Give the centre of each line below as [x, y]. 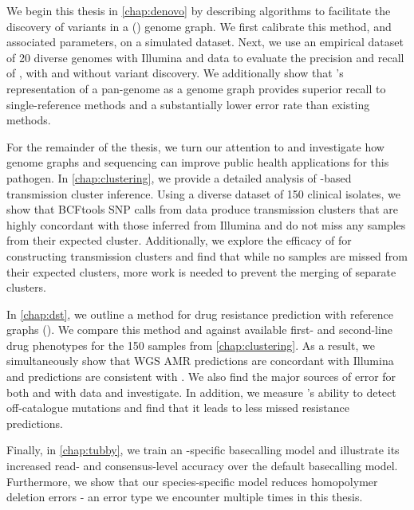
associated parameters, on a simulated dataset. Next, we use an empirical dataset [205, 42]
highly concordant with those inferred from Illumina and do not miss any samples [206, 224]
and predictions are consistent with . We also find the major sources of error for [201, 377]
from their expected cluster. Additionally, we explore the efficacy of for [179, 240]
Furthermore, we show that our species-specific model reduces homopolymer [192, 481]
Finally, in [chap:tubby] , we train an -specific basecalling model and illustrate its [203, 450]
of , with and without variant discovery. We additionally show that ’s [175, 73]
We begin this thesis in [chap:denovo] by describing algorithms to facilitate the [199, 10]
